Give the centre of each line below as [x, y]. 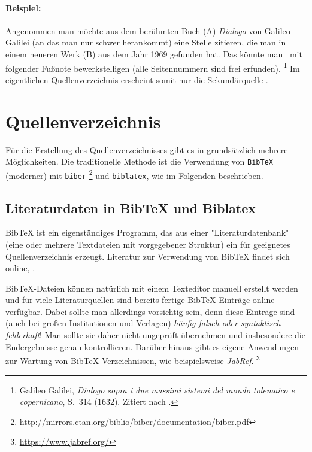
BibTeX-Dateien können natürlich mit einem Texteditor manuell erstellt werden [152, 288]
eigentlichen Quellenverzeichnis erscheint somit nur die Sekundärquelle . [137, 79]
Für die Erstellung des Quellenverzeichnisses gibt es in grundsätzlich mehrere [147, 149]
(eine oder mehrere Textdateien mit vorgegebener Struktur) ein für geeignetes [148, 244]
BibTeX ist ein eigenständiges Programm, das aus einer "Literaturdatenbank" [147, 233]
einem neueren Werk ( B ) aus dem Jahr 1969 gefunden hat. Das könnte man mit [154, 54]
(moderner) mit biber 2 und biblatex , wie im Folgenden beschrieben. [134, 174]
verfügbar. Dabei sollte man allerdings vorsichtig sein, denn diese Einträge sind [150, 311]
